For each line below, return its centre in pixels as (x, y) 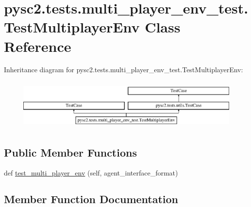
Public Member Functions (70, 152)
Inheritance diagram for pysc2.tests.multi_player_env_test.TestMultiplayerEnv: (124, 69)
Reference (38, 46)
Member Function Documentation (91, 199)
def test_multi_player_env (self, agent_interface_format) (91, 172)
